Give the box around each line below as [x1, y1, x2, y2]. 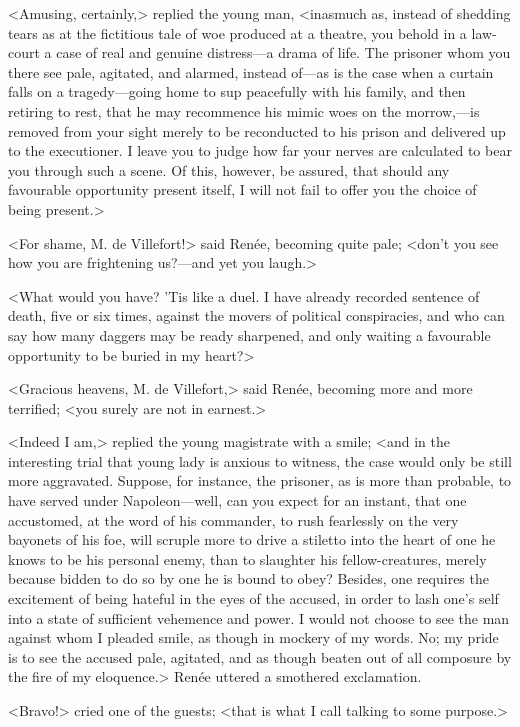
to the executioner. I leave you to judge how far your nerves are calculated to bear [8, 140, 512, 161]
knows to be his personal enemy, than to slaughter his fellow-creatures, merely [8, 548, 487, 569]
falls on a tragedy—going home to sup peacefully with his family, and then [8, 81, 466, 102]
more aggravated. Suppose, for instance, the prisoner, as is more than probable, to [8, 470, 512, 491]
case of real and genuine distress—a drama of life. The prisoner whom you [56, 42, 511, 63]
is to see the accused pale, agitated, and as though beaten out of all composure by [8, 646, 512, 667]
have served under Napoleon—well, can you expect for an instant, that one [8, 490, 467, 511]
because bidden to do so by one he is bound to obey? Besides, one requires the [8, 568, 489, 589]
